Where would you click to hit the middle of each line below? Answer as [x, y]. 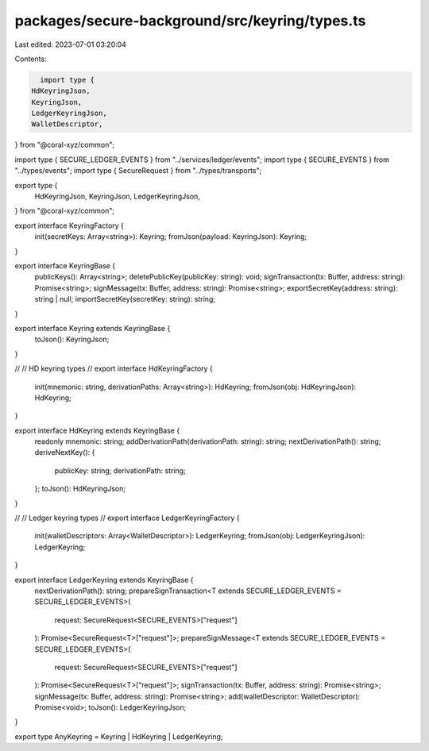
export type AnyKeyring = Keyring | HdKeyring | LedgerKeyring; [119, 736]
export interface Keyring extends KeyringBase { [93, 328]
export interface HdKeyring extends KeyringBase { [97, 430]
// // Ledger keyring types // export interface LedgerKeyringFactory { [127, 518]
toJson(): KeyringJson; [72, 339]
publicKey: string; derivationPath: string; [120, 470]
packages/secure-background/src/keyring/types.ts [190, 21]
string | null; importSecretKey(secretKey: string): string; [125, 299]
